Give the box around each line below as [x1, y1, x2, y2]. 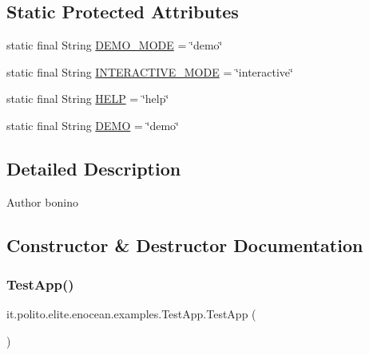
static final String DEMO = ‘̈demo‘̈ [6, 116, 179, 133]
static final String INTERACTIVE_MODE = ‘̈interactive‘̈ [6, 63, 293, 80]
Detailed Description [6, 156, 181, 180]
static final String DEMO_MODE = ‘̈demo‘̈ [6, 37, 223, 53]
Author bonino [6, 193, 78, 210]
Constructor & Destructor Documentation [6, 232, 363, 257]
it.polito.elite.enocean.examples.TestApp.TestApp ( [6, 306, 256, 322]
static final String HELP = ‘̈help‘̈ [6, 90, 169, 107]
